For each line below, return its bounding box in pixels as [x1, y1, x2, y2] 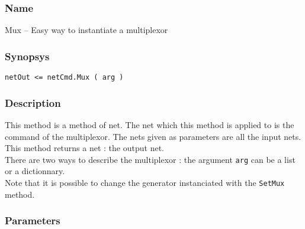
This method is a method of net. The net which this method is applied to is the [5, 118, 294, 130]
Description [5, 95, 61, 110]
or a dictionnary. [5, 165, 65, 177]
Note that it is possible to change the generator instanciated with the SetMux [5, 176, 285, 188]
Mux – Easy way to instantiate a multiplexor [5, 24, 168, 36]
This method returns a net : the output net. [5, 142, 164, 154]
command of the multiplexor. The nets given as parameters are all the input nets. [5, 130, 301, 142]
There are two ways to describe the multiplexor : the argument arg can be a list [5, 153, 296, 165]
